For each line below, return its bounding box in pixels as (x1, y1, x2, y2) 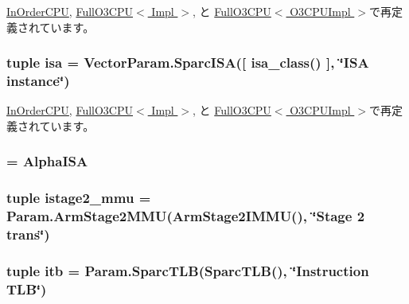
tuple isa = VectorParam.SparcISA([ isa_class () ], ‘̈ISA (6, 53, 369, 72)
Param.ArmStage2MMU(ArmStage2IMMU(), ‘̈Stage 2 (6, 206, 365, 226)
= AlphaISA (6, 151, 88, 171)
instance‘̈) (6, 71, 70, 91)
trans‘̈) (6, 224, 50, 244)
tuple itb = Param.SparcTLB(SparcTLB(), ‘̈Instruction (6, 260, 369, 280)
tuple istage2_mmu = (6, 188, 151, 208)
